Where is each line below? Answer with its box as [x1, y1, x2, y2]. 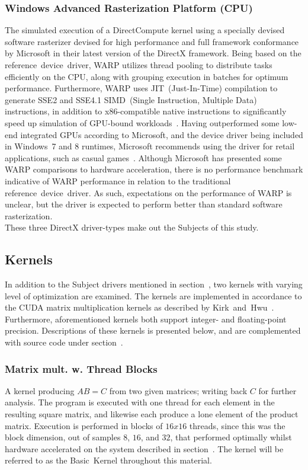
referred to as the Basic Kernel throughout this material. [5, 454, 212, 466]
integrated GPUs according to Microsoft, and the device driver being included [20, 128, 303, 140]
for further [258, 384, 297, 397]
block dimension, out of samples [5, 431, 121, 443]
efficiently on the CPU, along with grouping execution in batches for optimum [5, 70, 288, 82]
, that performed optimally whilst [170, 431, 292, 443]
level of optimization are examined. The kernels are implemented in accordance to [5, 289, 302, 302]
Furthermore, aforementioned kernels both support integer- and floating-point [5, 312, 287, 325]
